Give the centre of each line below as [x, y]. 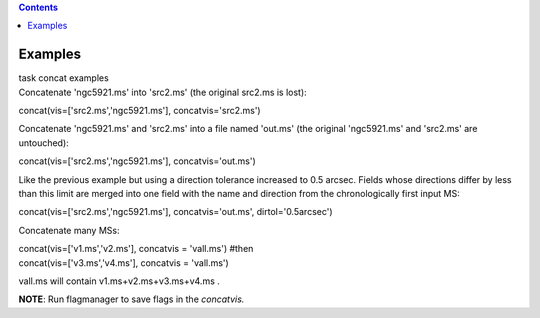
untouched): [43, 142]
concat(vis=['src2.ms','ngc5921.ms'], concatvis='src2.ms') [139, 111]
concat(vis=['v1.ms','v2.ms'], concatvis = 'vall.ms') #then [136, 249]
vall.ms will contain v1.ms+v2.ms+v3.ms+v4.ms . [119, 281]
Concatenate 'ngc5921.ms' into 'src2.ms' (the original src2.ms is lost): [162, 92]
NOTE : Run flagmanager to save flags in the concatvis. [131, 299]
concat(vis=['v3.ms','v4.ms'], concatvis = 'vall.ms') [123, 262]
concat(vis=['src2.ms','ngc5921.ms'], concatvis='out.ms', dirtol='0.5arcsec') [176, 212]
